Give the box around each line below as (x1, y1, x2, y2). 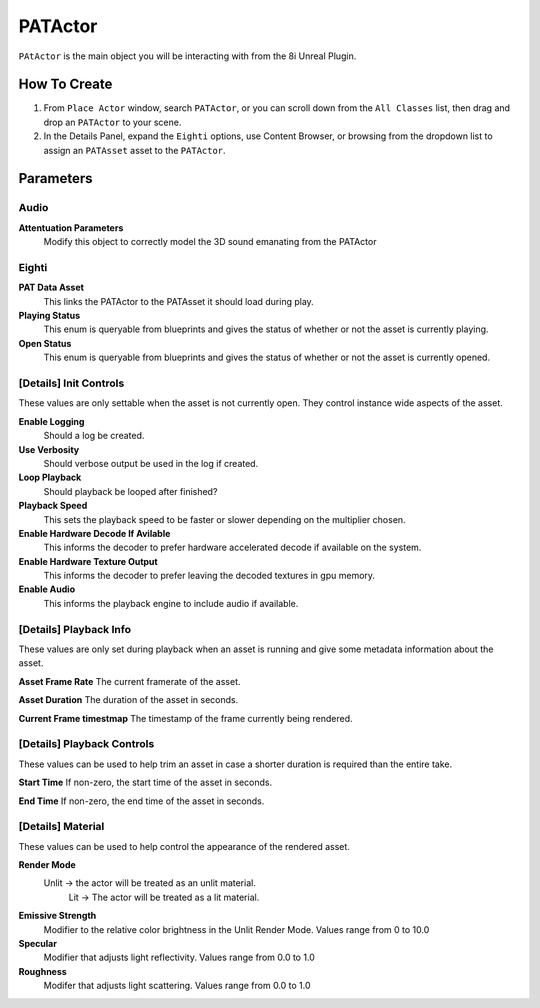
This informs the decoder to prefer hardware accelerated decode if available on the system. (43, 541, 422, 554)
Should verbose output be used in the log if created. (43, 457, 259, 469)
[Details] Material (18, 820, 105, 834)
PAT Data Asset (18, 281, 85, 294)
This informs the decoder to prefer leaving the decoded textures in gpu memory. (43, 570, 375, 582)
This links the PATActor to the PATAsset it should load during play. (43, 295, 314, 307)
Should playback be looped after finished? (43, 485, 218, 497)
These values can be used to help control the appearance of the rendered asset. (18, 840, 350, 852)
